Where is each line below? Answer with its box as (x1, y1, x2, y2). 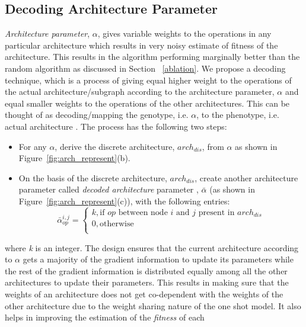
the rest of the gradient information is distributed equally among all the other (5, 264, 288, 277)
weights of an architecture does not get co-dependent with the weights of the (5, 287, 283, 300)
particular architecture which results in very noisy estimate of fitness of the (5, 39, 278, 51)
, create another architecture (195, 171, 298, 184)
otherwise (100, 220, 134, 229)
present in (198, 208, 235, 217)
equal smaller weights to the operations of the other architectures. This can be (5, 97, 290, 109)
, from (202, 140, 224, 152)
